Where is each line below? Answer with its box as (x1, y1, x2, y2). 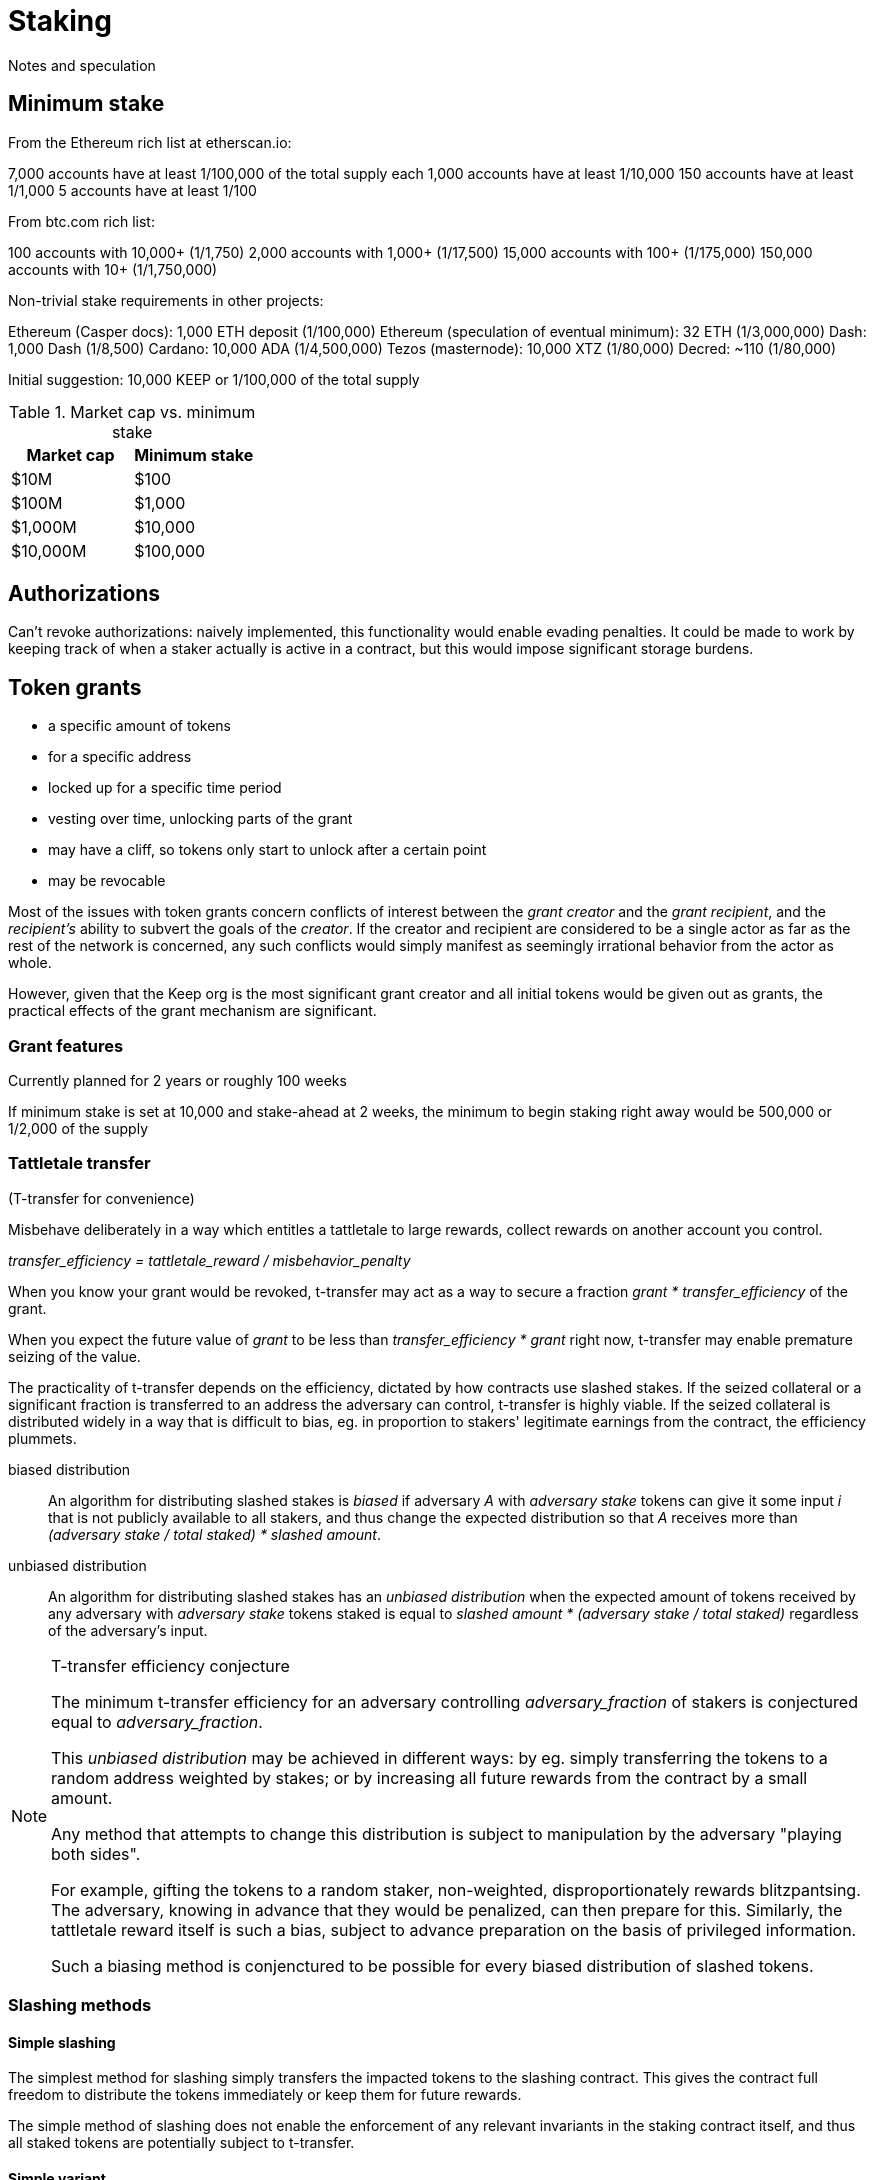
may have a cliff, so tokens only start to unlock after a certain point (48, 841, 487, 859)
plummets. (8, 1429, 77, 1447)
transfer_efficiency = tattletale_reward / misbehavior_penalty (8, 1251, 411, 1269)
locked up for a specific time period (48, 779, 282, 797)
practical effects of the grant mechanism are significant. (8, 1002, 377, 1020)
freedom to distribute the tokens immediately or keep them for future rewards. (8, 2086, 522, 2104)
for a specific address (48, 748, 192, 766)
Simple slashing (8, 2033, 116, 2051)
